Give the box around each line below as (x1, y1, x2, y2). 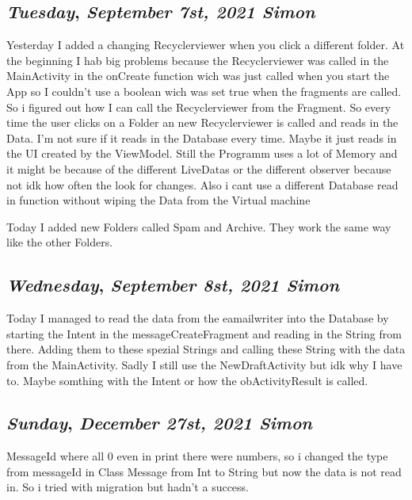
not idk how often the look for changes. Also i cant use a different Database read (6, 176, 399, 193)
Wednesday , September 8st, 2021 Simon (6, 273, 340, 297)
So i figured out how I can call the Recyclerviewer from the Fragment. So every (6, 98, 391, 115)
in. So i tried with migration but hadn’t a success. (6, 479, 249, 495)
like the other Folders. (6, 234, 113, 250)
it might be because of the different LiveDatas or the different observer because (6, 160, 391, 177)
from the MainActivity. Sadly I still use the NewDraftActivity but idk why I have (6, 356, 402, 372)
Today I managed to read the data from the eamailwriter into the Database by (6, 310, 389, 326)
